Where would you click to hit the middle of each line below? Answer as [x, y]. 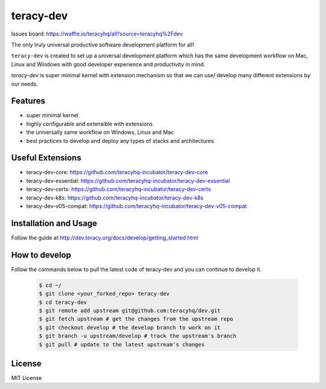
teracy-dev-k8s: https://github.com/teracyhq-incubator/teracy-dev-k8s [115, 198]
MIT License [27, 378]
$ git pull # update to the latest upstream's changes [122, 344]
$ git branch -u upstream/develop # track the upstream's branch [138, 336]
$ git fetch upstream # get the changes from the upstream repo [136, 319]
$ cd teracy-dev [63, 302]
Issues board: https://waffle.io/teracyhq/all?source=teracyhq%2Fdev [97, 34]
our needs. [25, 84]
